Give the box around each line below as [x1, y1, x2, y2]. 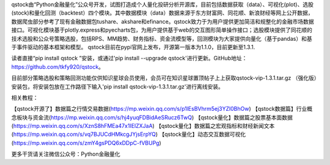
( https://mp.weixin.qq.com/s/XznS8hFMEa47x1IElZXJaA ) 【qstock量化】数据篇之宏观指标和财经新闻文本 [11, 122, 275, 130]
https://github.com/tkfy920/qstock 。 [11, 63, 104, 70]
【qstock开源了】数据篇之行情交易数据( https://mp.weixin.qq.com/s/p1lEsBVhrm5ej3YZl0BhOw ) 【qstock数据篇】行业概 [11, 105, 313, 113]
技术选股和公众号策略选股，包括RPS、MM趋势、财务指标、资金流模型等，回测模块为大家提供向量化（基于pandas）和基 [11, 35, 312, 42]
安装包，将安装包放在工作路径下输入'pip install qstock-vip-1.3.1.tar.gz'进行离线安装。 [11, 83, 224, 90]
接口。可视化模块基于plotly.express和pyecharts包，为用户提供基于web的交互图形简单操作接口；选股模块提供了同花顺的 [11, 26, 313, 33]
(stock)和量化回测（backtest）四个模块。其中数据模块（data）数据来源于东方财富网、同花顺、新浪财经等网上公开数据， [11, 9, 313, 16]
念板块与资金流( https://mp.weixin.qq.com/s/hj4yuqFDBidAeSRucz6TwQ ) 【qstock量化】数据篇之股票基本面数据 [11, 113, 293, 121]
